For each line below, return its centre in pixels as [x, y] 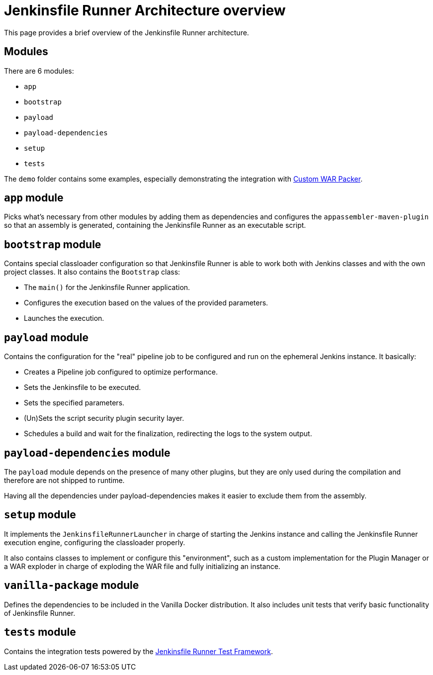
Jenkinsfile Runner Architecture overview [145, 10]
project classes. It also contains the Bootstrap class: [92, 272]
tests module [40, 632]
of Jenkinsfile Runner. [40, 613]
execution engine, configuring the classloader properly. [95, 542]
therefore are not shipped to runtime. [64, 480]
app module [34, 198]
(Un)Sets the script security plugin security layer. [104, 418]
